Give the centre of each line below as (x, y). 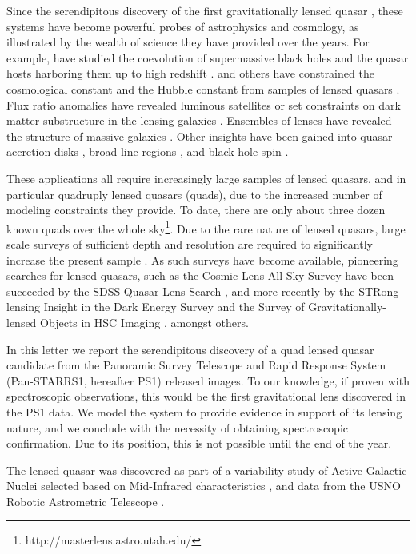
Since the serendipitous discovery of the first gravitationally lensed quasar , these (205, 10)
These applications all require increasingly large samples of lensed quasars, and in (206, 178)
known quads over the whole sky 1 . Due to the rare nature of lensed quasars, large (206, 227)
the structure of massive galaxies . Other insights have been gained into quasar (200, 136)
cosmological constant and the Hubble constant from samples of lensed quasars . (203, 88)
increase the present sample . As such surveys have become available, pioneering (202, 259)
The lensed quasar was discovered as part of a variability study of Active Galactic (207, 470)
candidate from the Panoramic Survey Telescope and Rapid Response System (196, 365)
